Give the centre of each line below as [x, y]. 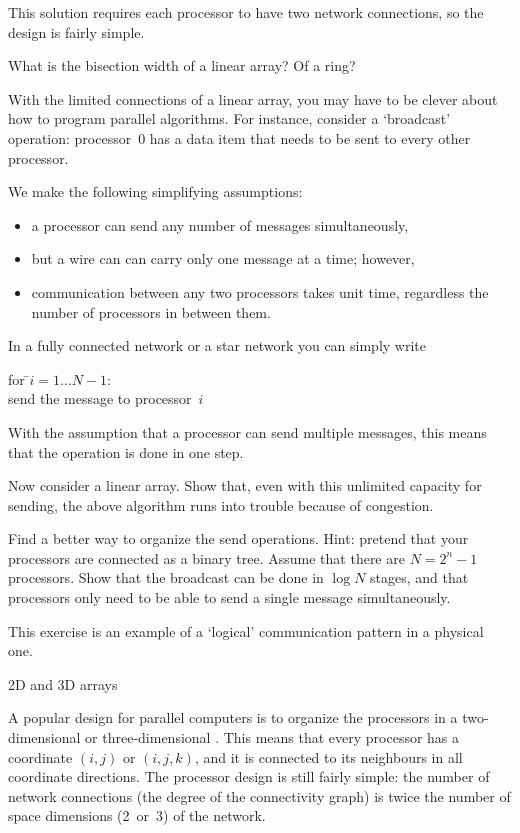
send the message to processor [100, 398]
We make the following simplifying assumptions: [155, 191]
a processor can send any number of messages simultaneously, [220, 224]
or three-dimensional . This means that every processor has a [272, 737]
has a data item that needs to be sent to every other [310, 137]
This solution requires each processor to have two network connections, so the [246, 12]
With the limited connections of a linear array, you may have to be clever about [253, 98]
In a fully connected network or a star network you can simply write [217, 345]
